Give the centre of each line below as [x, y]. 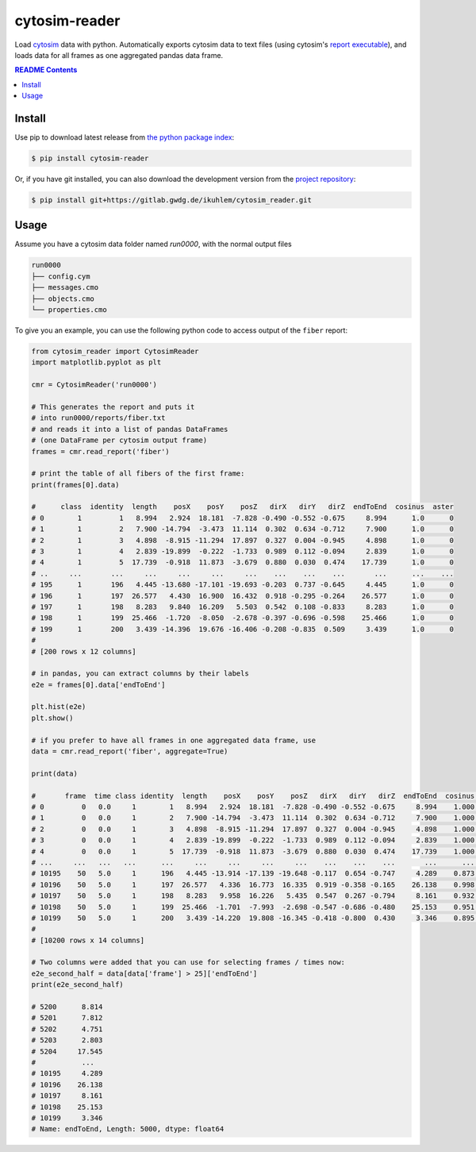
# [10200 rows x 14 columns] [88, 940]
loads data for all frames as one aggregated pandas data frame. [119, 55]
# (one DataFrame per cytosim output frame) [119, 440]
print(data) [55, 773]
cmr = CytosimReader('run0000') [94, 385]
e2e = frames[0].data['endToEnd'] [98, 684]
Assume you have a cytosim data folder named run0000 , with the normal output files [154, 244]
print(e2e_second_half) [78, 985]
